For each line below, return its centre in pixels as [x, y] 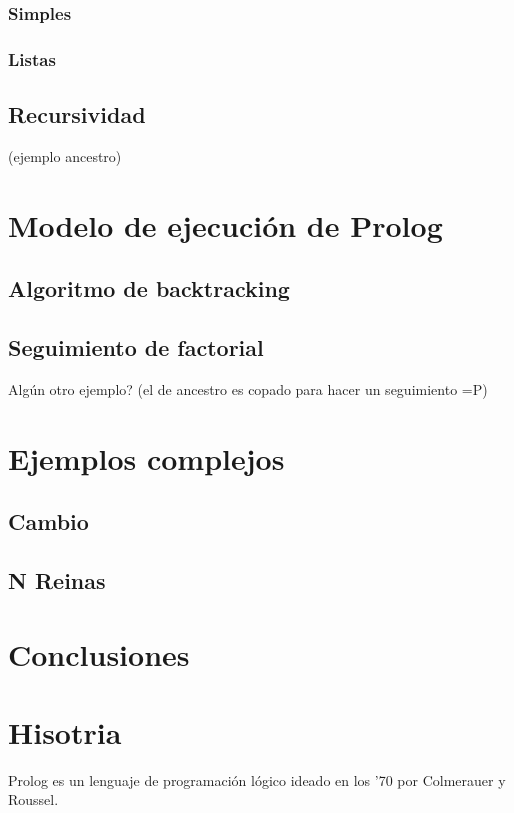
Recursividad [77, 114]
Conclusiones [99, 653]
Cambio [48, 521]
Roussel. [33, 799]
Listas [32, 58]
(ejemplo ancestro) [65, 155]
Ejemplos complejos [146, 457]
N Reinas [57, 579]
